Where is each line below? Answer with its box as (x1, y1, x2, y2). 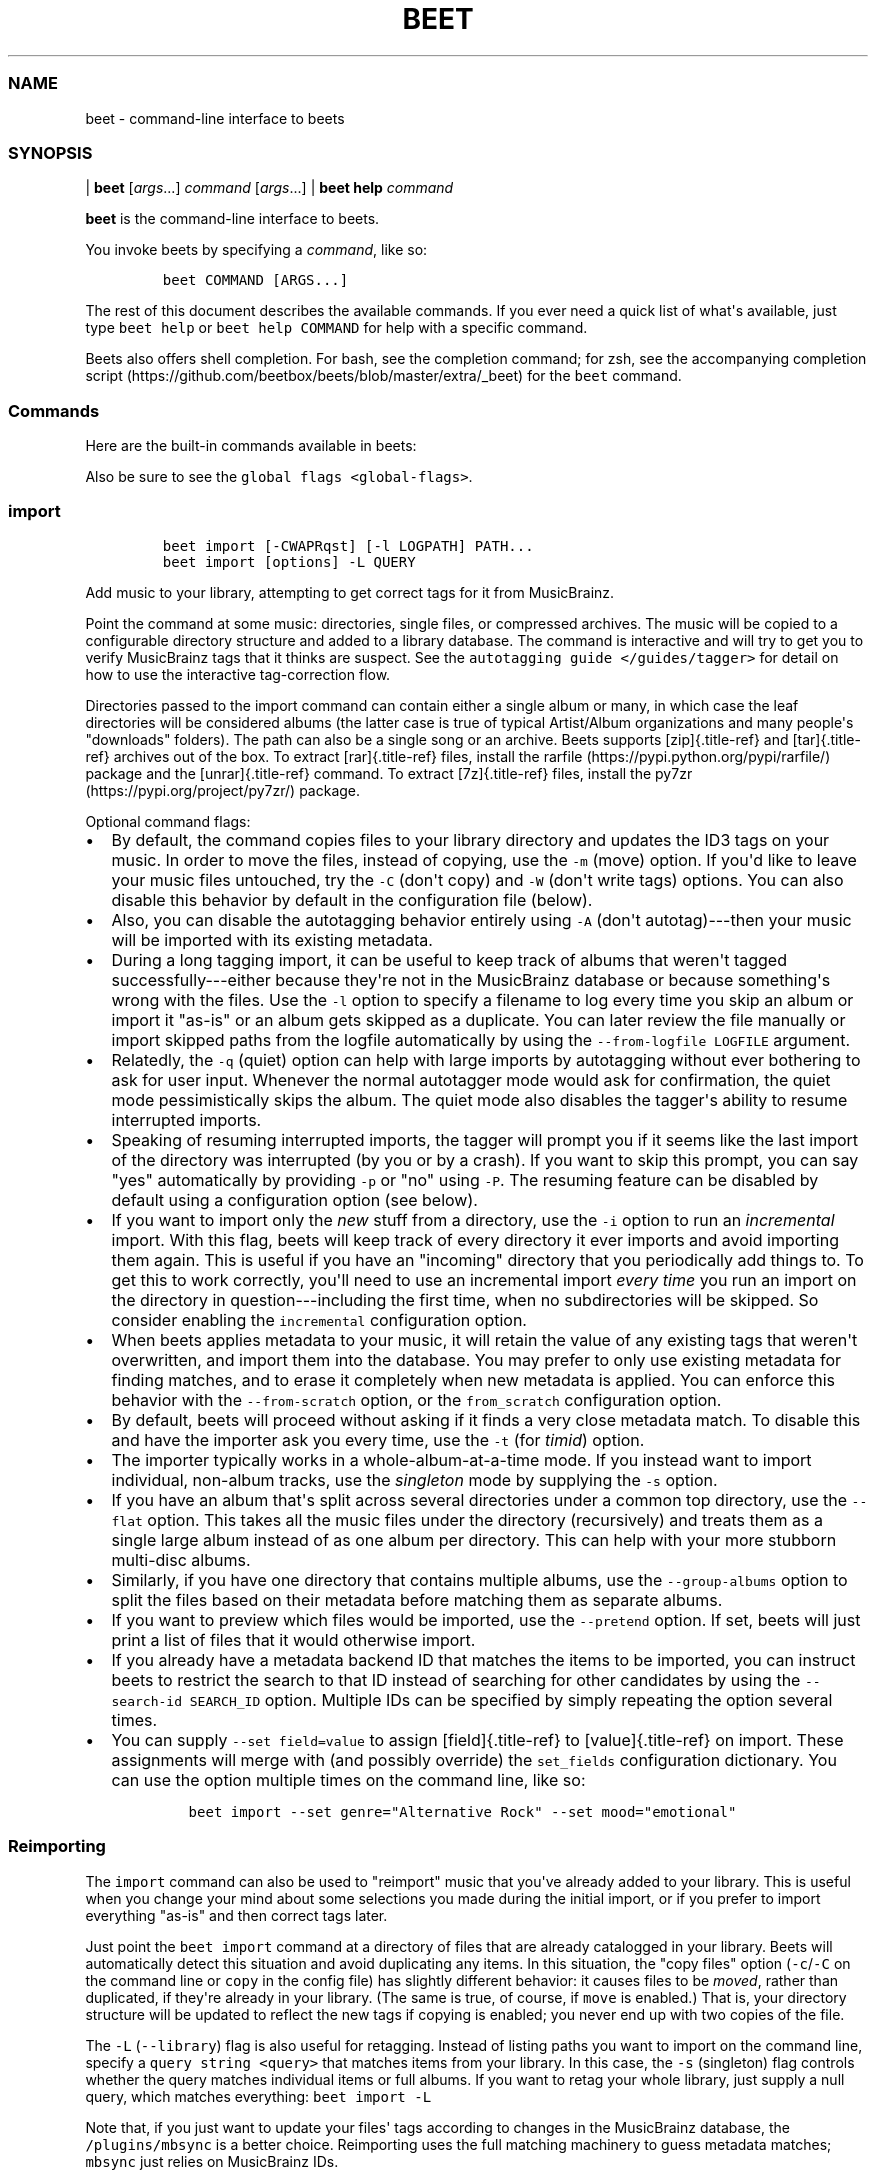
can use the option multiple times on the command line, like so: (111, 1769, 586, 1790)
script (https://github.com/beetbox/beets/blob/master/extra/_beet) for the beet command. (85, 367, 682, 385)
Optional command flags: (85, 812, 251, 830)
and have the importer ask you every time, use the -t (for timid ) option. (111, 1429, 645, 1450)
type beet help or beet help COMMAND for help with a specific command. (85, 319, 588, 337)
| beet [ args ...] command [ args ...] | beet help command (85, 179, 454, 197)
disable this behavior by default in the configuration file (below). (111, 889, 593, 910)
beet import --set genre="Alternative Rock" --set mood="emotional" (188, 1803, 737, 1820)
